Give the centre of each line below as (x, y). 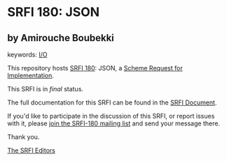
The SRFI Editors (32, 150)
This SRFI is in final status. (46, 89)
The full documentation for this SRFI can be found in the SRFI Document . (112, 102)
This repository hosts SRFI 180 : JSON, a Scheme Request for (95, 68)
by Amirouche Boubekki (61, 38)
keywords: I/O (27, 54)
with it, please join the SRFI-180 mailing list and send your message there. (114, 123)
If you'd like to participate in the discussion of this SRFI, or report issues (111, 116)
